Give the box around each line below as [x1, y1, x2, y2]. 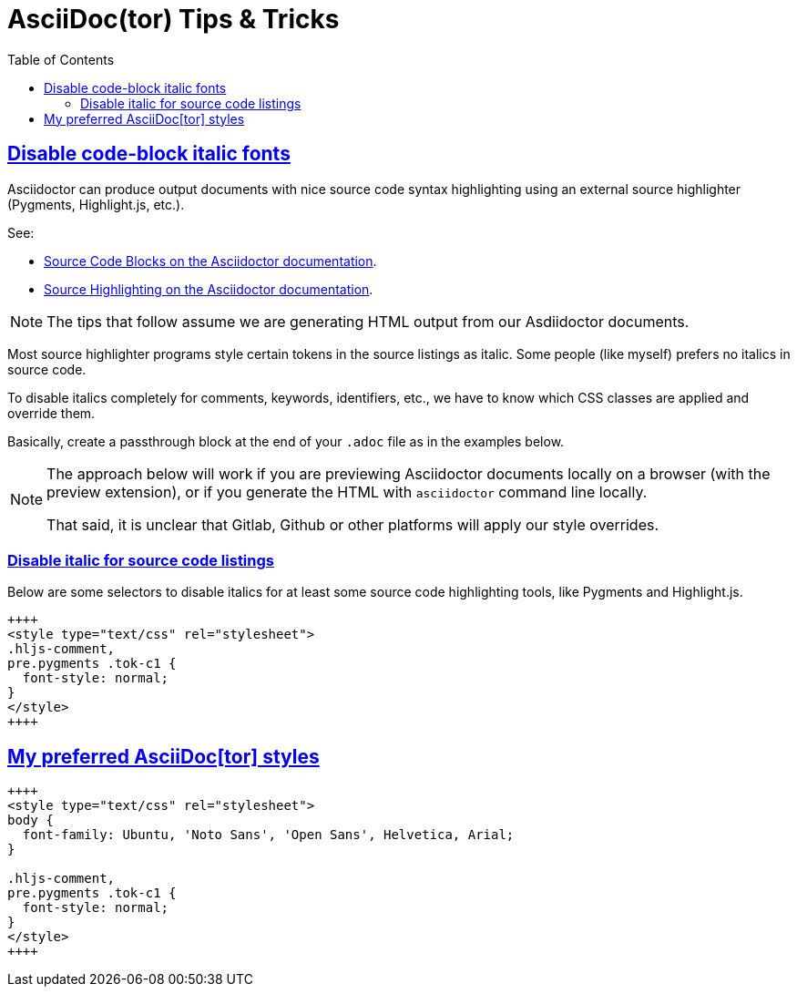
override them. [7, 405, 96, 421]
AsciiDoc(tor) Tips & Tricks [7, 4, 340, 35]
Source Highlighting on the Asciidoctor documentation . [44, 281, 373, 297]
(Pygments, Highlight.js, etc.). [7, 196, 185, 212]
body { [7, 813, 54, 828]
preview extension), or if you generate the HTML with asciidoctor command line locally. [46, 482, 648, 501]
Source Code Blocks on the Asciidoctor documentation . [44, 252, 377, 269]
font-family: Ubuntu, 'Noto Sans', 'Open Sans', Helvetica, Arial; [22, 827, 515, 843]
